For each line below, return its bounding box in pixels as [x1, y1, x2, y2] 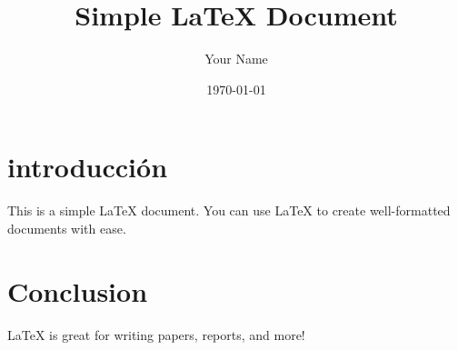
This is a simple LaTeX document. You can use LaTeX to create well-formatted [7, 201, 451, 220]
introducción [7, 148, 168, 185]
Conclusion [7, 272, 148, 309]
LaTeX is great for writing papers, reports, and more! [7, 325, 305, 344]
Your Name [204, 49, 268, 68]
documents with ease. [7, 218, 126, 237]
